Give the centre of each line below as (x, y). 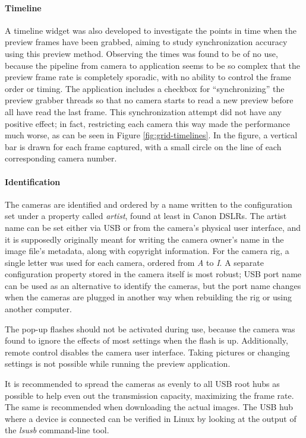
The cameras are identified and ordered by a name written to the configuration (149, 204)
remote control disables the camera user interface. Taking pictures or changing (147, 352)
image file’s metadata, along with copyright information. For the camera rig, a (147, 251)
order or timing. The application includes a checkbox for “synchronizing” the (145, 88)
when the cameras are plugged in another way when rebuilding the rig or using (149, 297)
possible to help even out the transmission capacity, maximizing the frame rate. (149, 395)
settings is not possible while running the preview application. (118, 364)
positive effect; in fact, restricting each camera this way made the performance (147, 123)
